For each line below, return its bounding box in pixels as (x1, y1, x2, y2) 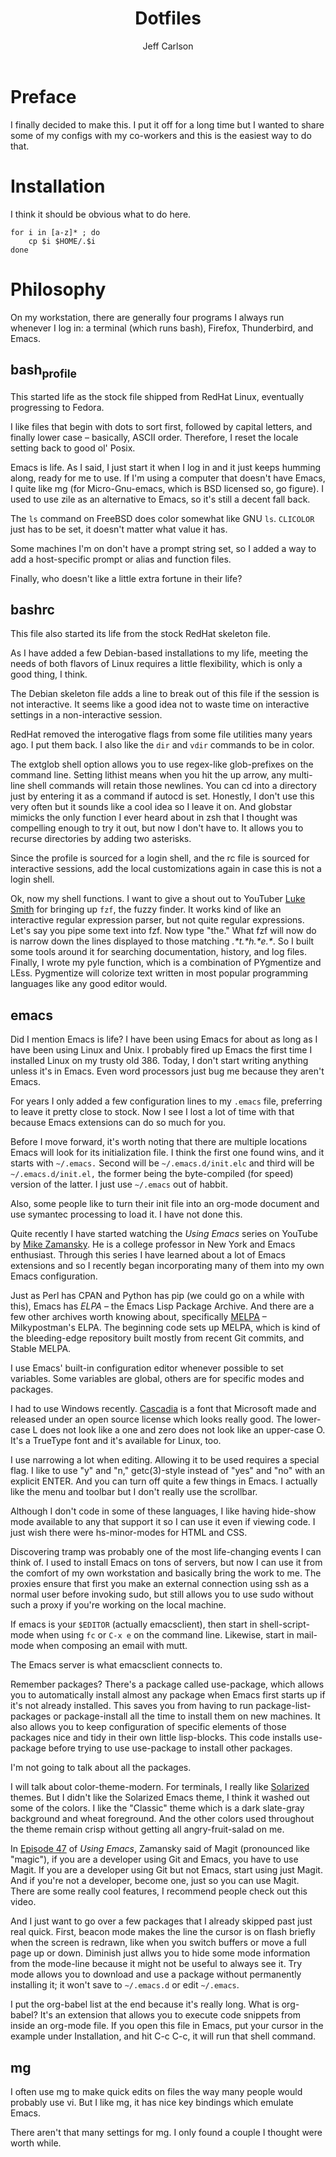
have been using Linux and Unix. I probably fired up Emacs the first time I (10, 1044, 313, 1056)
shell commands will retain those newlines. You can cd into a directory (27, 780, 317, 792)
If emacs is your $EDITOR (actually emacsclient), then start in (10, 1618, 258, 1631)
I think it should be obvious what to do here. (10, 208, 192, 220)
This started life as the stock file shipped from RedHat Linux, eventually (10, 390, 305, 402)
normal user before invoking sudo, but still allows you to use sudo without (10, 1588, 314, 1601)
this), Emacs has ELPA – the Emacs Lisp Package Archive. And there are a (10, 1300, 315, 1312)
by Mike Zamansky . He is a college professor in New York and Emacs (10, 1238, 296, 1251)
